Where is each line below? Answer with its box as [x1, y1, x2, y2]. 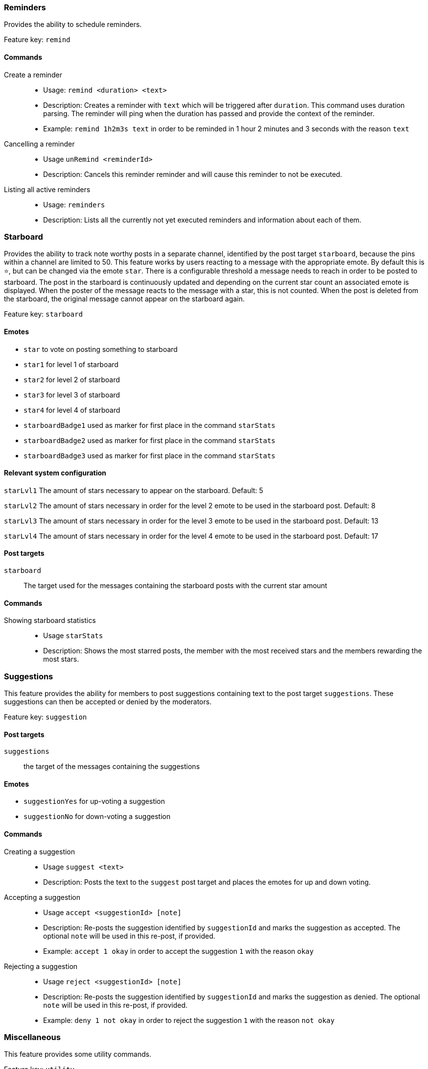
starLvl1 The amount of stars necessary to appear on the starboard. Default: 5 [4, 486, 263, 495]
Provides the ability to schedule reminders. [4, 20, 142, 29]
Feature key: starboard [4, 310, 83, 319]
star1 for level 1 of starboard [24, 360, 119, 369]
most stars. [43, 655, 79, 664]
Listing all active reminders [4, 185, 91, 194]
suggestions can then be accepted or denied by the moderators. [4, 697, 212, 706]
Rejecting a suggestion [4, 962, 78, 970]
